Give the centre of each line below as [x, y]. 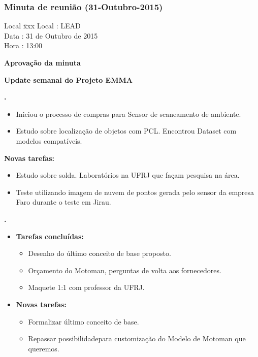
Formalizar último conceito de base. [84, 321]
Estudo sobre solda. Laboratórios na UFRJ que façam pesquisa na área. [128, 175]
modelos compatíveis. [49, 140]
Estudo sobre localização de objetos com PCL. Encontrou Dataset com [126, 131]
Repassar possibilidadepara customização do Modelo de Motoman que [137, 338]
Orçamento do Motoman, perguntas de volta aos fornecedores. [125, 270]
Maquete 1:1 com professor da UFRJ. [86, 287]
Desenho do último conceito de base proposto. [100, 253]
